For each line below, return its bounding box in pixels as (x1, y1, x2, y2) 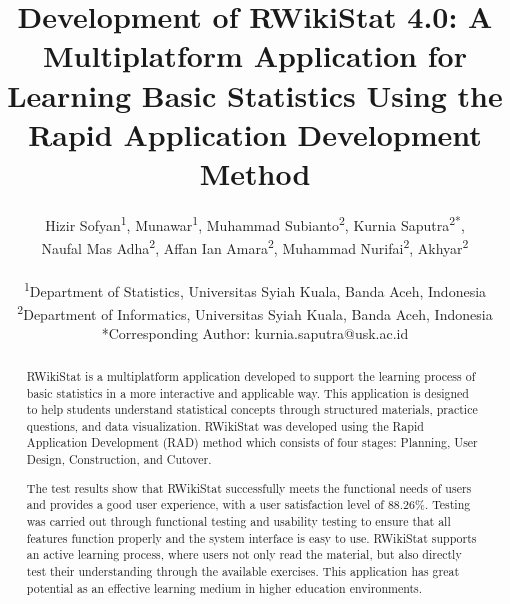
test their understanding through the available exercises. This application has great (26, 562, 460, 579)
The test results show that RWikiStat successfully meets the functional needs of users (26, 479, 472, 496)
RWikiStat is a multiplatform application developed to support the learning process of (26, 367, 476, 384)
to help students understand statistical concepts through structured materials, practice (26, 401, 478, 418)
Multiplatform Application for (43, 35, 467, 76)
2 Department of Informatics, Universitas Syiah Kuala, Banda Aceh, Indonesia (17, 301, 493, 324)
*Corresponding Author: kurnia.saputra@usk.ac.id (101, 323, 409, 344)
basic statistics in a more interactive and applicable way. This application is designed (26, 384, 469, 401)
